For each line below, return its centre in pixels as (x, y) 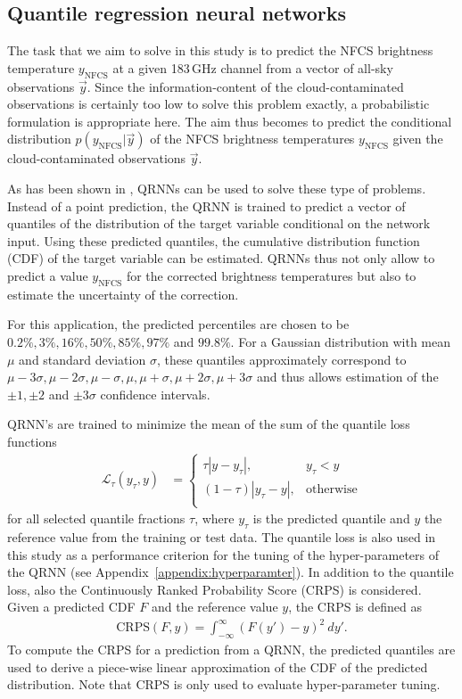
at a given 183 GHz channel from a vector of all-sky (253, 67)
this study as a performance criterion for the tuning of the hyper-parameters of (223, 554)
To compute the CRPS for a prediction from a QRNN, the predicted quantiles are (231, 650)
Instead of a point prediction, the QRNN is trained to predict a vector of (206, 206)
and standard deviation (82, 359)
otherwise (332, 489)
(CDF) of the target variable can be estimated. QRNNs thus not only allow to (221, 258)
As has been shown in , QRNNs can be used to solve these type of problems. (217, 188)
